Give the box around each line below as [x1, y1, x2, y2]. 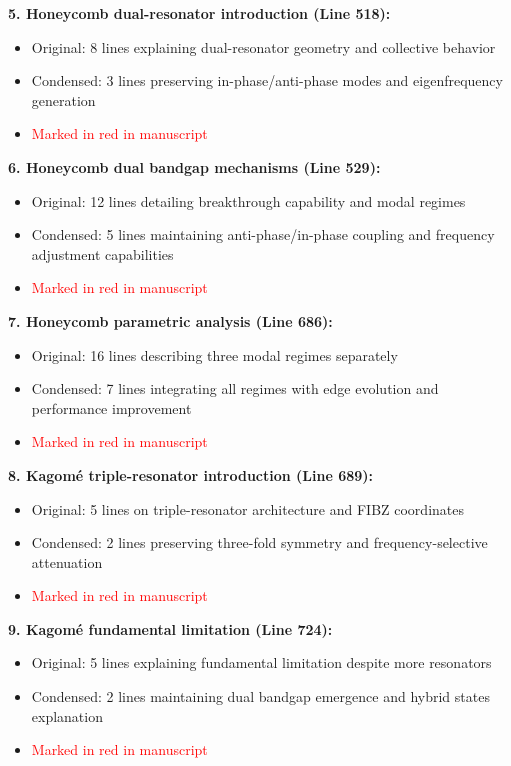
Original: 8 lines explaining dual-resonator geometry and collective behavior [31, 36, 496, 57]
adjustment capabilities [31, 243, 174, 264]
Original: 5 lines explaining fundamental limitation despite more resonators [31, 652, 492, 673]
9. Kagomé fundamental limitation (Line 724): [8, 618, 333, 639]
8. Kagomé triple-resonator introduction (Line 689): [8, 464, 374, 485]
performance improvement [31, 397, 192, 418]
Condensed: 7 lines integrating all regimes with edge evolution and [31, 378, 439, 399]
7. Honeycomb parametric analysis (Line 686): [8, 310, 333, 331]
